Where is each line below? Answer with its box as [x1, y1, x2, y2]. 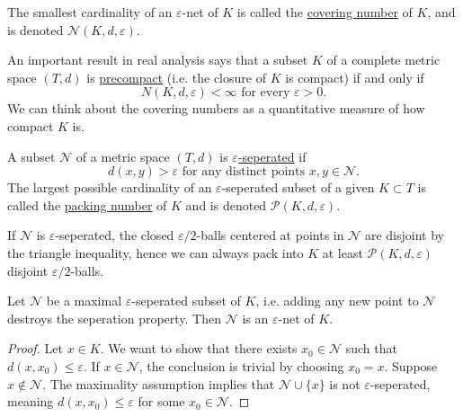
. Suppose [384, 356, 438, 375]
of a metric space [76, 146, 170, 165]
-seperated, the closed [55, 226, 174, 244]
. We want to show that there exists [100, 339, 298, 358]
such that [345, 339, 397, 358]
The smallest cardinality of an [7, 3, 173, 21]
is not [329, 374, 361, 393]
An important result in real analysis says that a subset [7, 50, 308, 69]
